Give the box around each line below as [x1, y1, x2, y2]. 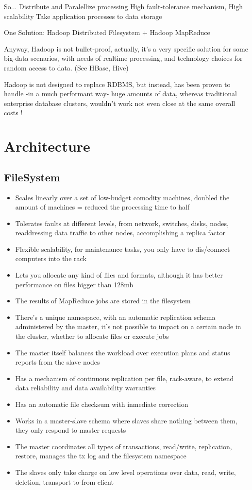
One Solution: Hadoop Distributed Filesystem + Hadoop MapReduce [4, 27, 210, 37]
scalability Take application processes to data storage [4, 11, 162, 21]
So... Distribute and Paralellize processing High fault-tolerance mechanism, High [4, 1, 243, 11]
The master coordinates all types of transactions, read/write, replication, [15, 441, 232, 451]
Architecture [4, 136, 90, 156]
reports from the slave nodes [15, 357, 100, 367]
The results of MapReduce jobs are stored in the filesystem [15, 296, 191, 306]
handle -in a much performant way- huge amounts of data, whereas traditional [4, 88, 237, 99]
